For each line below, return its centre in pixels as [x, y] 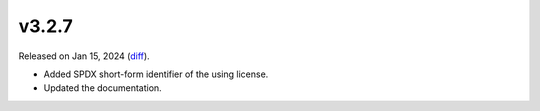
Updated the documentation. [102, 88]
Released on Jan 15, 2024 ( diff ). [84, 56]
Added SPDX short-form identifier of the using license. [156, 74]
